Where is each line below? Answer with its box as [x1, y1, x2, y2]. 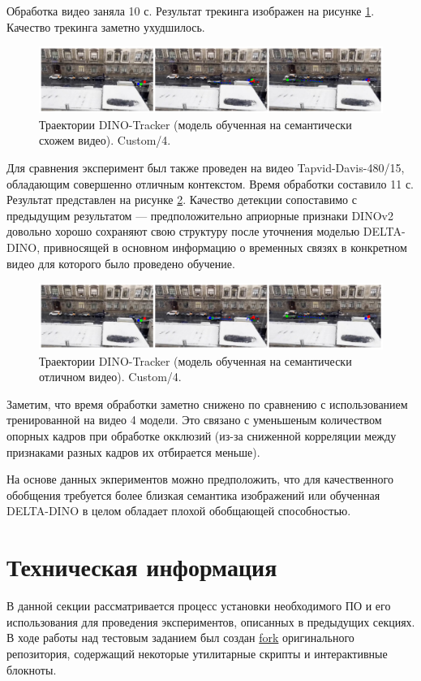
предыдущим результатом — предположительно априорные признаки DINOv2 [6, 206, 393, 223]
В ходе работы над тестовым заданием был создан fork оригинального [6, 629, 354, 646]
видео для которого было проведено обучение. [6, 254, 235, 271]
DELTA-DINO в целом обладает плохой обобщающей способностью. [6, 502, 351, 519]
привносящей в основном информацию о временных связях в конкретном [43, 238, 407, 255]
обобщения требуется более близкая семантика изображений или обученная [6, 486, 380, 503]
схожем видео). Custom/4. [39, 132, 171, 149]
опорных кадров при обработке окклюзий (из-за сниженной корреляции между [6, 427, 397, 445]
